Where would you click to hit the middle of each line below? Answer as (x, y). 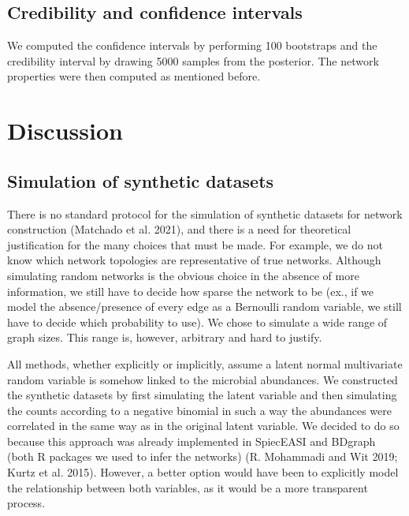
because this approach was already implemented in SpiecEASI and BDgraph (191, 441)
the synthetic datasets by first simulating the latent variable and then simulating (202, 395)
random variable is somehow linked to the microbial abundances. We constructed (203, 379)
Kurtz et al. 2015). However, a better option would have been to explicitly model (203, 472)
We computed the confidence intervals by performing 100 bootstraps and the (192, 45)
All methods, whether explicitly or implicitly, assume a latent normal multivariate (205, 363)
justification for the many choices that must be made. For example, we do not (195, 244)
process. (26, 503)
